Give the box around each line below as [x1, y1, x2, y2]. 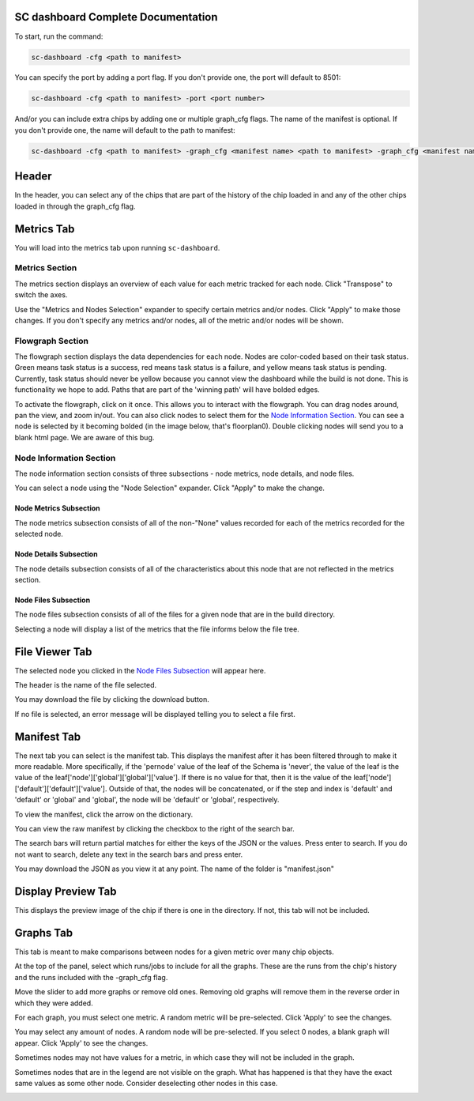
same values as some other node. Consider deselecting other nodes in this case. [14, 1078, 278, 1088]
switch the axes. [14, 290, 68, 300]
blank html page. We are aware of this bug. [14, 432, 155, 442]
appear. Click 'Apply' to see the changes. [14, 1038, 149, 1047]
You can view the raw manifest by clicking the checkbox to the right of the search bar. [14, 824, 295, 834]
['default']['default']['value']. [14, 783, 107, 794]
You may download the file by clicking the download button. [14, 695, 209, 704]
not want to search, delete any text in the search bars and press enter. [14, 850, 243, 859]
